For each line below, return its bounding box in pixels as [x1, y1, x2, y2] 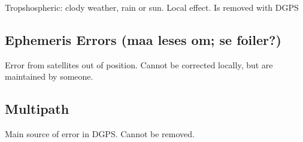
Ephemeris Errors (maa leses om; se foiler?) [5, 30, 281, 49]
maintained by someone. [5, 70, 93, 83]
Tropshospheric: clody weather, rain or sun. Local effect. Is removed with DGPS [5, 1, 299, 13]
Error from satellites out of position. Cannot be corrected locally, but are [5, 58, 273, 71]
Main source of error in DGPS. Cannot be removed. [5, 128, 195, 140]
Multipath [5, 99, 69, 118]
